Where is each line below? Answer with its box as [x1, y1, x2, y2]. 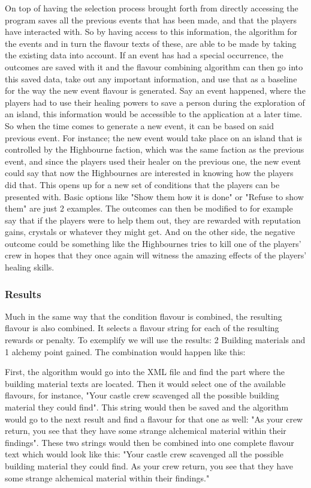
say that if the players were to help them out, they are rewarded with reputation [5, 213, 301, 226]
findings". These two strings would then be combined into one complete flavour [5, 436, 294, 448]
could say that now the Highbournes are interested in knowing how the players [5, 166, 294, 179]
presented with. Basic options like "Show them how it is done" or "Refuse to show [5, 190, 304, 203]
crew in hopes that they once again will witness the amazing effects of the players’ [5, 249, 307, 261]
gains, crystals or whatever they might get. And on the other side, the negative [5, 225, 295, 238]
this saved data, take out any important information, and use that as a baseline [5, 72, 297, 85]
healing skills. [5, 261, 55, 273]
